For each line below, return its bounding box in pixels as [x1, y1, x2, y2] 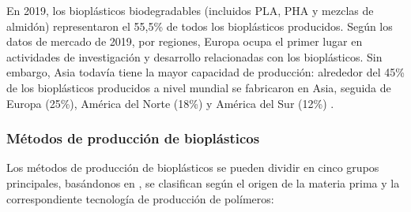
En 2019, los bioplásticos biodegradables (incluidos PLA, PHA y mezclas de [6, 2, 374, 18]
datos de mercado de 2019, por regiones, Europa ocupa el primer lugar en [6, 33, 363, 50]
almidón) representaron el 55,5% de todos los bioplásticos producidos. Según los [6, 17, 393, 34]
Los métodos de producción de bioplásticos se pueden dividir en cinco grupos [6, 159, 379, 176]
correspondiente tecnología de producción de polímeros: [6, 190, 274, 206]
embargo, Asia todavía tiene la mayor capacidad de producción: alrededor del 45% [6, 64, 405, 80]
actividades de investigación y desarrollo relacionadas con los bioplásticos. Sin [6, 48, 383, 65]
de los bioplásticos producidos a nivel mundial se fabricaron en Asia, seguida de [6, 79, 391, 95]
